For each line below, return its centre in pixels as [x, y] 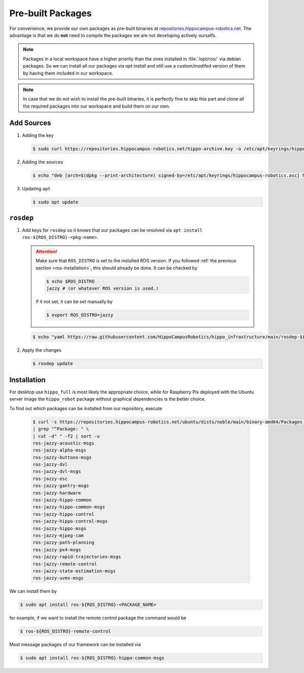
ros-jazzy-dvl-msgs [57, 472]
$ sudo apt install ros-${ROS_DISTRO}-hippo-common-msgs [92, 658]
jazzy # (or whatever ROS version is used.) [103, 288]
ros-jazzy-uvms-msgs [58, 578]
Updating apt [36, 188]
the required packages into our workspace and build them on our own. [97, 106]
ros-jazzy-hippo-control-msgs [70, 521]
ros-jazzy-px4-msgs [57, 550]
